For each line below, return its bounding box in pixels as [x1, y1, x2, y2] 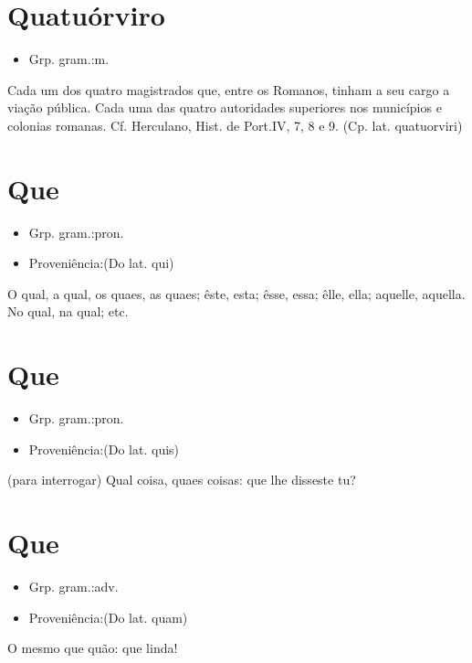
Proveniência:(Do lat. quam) [28, 607, 188, 626]
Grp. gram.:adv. [28, 577, 119, 596]
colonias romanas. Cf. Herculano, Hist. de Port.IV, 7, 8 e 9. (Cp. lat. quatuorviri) [7, 115, 463, 134]
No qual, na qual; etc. [7, 302, 129, 321]
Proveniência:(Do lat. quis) [28, 439, 180, 458]
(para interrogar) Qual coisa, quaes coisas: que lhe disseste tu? [7, 470, 356, 489]
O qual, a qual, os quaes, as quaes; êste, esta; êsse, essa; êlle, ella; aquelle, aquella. [7, 283, 466, 303]
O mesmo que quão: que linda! [7, 638, 178, 658]
